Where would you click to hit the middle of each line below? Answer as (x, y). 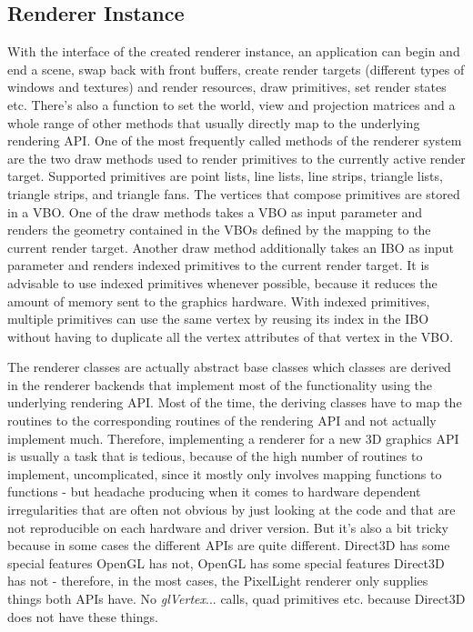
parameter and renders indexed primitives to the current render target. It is (218, 265)
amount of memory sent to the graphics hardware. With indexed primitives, (219, 301)
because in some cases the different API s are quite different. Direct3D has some (229, 545)
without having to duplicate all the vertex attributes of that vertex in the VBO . (231, 336)
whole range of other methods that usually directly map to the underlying (214, 122)
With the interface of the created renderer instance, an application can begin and (234, 51)
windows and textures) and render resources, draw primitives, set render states (227, 87)
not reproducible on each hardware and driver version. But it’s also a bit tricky (228, 527)
